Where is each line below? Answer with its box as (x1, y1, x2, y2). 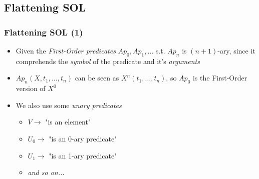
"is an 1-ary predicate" (49, 150, 117, 160)
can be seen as (75, 72, 119, 83)
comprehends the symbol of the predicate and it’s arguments (16, 55, 200, 66)
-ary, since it (217, 45, 255, 55)
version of (16, 83, 46, 93)
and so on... (28, 167, 65, 177)
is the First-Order (192, 72, 247, 83)
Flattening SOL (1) (4, 25, 83, 38)
